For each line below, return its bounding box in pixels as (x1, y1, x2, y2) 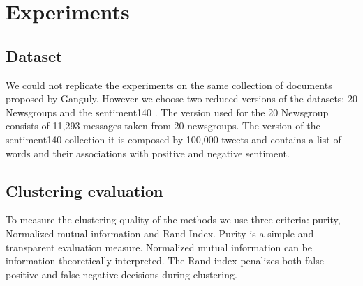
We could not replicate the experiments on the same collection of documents (6, 77, 332, 92)
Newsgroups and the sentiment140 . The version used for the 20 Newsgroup (6, 104, 329, 119)
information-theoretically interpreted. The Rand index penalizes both (6, 253, 302, 268)
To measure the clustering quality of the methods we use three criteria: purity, (6, 212, 341, 227)
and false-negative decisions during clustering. (41, 267, 237, 281)
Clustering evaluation (6, 180, 163, 201)
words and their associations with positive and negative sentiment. (6, 145, 290, 160)
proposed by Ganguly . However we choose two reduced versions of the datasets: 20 (6, 91, 357, 106)
